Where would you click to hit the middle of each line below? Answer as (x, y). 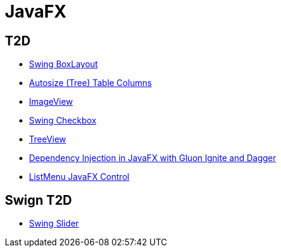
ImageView (51, 102)
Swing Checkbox (63, 121)
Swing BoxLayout (63, 64)
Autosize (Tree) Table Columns (91, 83)
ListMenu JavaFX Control (79, 177)
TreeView (48, 139)
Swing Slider (54, 224)
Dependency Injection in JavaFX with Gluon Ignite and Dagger (153, 158)
